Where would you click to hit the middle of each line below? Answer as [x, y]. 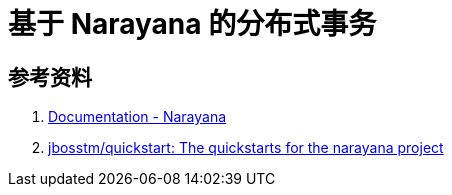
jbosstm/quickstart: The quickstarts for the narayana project [246, 148]
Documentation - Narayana [137, 117]
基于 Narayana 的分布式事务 [192, 24]
